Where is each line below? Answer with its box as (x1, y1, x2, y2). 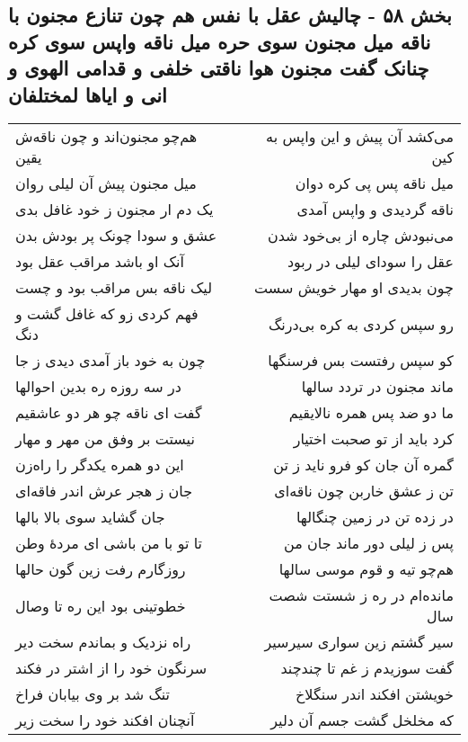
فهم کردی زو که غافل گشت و (15, 303, 199, 325)
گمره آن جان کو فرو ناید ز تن (273, 454, 454, 476)
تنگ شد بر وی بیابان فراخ (15, 684, 171, 705)
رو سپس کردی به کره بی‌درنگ (268, 313, 454, 335)
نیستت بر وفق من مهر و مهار (15, 428, 195, 450)
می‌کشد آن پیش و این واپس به (266, 126, 454, 148)
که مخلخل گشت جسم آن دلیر (270, 710, 454, 731)
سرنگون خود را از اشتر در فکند (15, 657, 208, 679)
